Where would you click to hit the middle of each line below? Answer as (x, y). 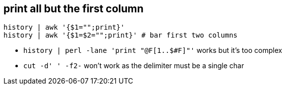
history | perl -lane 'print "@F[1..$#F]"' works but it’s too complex (153, 50)
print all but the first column (74, 9)
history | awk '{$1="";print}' (64, 27)
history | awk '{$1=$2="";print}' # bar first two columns (121, 35)
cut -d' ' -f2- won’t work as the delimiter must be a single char (134, 66)
